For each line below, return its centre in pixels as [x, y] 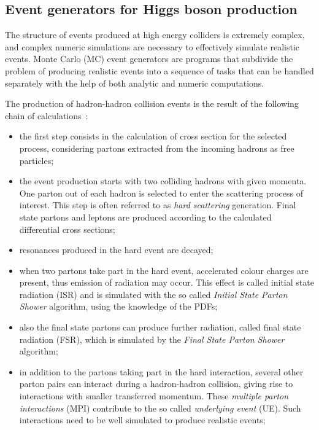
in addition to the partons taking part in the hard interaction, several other [161, 371]
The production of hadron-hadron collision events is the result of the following [152, 104]
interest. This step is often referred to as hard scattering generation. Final [158, 205]
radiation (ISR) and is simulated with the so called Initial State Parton [153, 294]
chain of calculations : [47, 115]
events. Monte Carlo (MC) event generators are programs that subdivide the [149, 59]
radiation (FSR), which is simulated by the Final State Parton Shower [152, 339]
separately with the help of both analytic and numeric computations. [135, 83]
